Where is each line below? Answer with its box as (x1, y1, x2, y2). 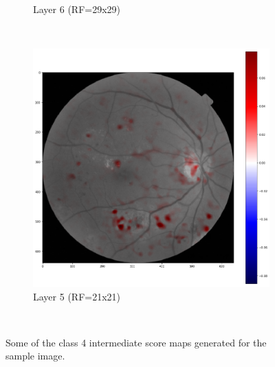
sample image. (5, 348, 65, 363)
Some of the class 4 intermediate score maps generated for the (5, 335, 267, 349)
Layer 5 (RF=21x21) (33, 289, 121, 303)
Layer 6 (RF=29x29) (33, 2, 121, 16)
